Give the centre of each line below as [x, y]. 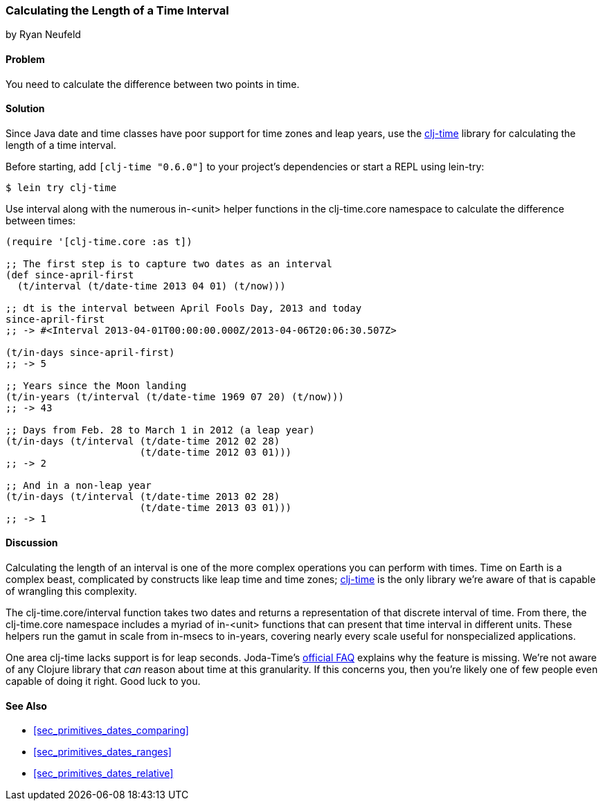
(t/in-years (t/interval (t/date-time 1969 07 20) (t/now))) [175, 396]
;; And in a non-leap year [79, 485]
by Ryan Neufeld [43, 35]
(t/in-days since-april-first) [90, 352]
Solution [25, 109]
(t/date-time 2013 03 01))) [216, 507]
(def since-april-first [70, 275]
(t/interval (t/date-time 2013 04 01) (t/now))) [151, 286]
